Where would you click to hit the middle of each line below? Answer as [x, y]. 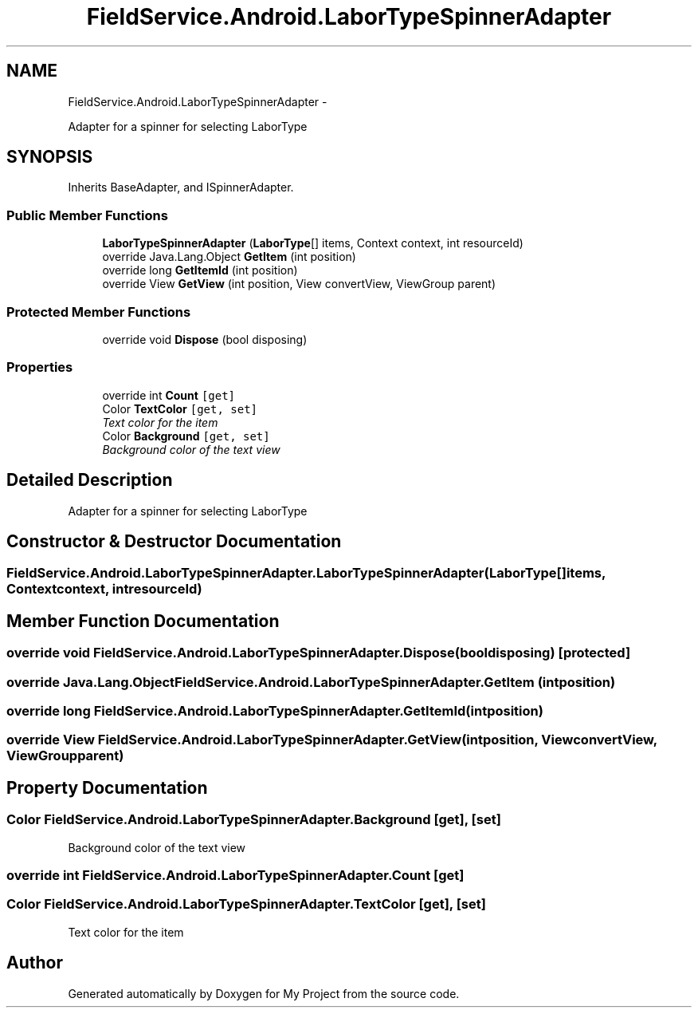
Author [35, 963]
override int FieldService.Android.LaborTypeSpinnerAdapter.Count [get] [235, 875]
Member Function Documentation [143, 621]
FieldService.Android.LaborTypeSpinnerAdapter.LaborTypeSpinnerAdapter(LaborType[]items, [306, 573]
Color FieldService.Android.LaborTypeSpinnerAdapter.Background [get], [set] [254, 820]
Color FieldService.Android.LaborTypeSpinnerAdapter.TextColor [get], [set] [246, 904]
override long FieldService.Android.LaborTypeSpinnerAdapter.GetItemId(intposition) [275, 710]
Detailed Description [90, 480]
